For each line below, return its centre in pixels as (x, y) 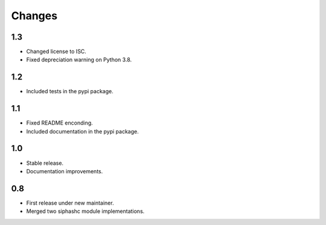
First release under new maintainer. (70, 203)
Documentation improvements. (65, 171)
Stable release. (45, 163)
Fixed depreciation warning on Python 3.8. (79, 60)
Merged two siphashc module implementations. (85, 211)
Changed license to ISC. (56, 52)
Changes (34, 16)
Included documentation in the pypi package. (82, 131)
